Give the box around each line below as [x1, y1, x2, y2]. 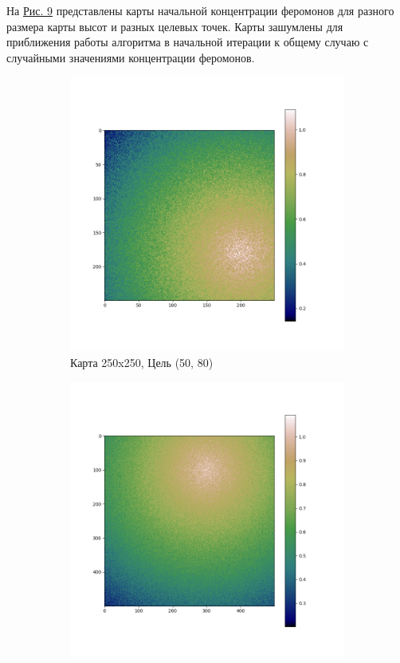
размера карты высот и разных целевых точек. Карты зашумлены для [6, 18, 343, 34]
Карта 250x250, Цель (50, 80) [70, 353, 214, 370]
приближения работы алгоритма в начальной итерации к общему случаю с [6, 34, 369, 50]
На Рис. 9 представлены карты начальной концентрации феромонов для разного [6, 2, 394, 18]
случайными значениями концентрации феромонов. [6, 49, 255, 65]
